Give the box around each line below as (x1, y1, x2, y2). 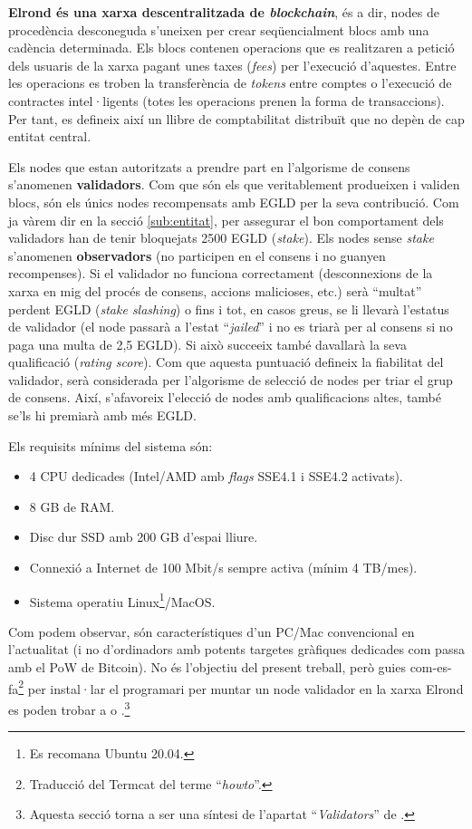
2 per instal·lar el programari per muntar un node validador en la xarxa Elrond (18, 676, 464, 698)
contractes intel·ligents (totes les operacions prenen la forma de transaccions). (8, 91, 445, 110)
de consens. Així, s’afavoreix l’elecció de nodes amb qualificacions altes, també (8, 388, 442, 407)
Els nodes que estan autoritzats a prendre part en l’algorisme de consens (8, 157, 410, 176)
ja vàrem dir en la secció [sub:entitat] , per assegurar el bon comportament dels (8, 210, 444, 229)
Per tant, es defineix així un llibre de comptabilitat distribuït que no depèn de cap (8, 109, 465, 128)
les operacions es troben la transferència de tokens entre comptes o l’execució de (8, 73, 452, 92)
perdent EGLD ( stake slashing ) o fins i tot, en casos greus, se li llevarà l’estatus (8, 299, 449, 318)
